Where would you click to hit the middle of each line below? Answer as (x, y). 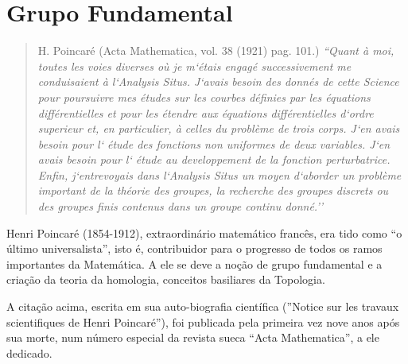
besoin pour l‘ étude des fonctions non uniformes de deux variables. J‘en (214, 143)
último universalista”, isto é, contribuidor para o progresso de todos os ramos (194, 248)
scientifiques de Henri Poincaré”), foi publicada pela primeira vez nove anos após (203, 321)
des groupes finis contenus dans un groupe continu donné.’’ (180, 206)
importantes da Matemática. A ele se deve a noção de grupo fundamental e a (194, 263)
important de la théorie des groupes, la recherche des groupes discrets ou (213, 190)
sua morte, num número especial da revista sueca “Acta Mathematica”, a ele (193, 337)
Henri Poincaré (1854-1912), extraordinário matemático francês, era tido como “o (204, 232)
